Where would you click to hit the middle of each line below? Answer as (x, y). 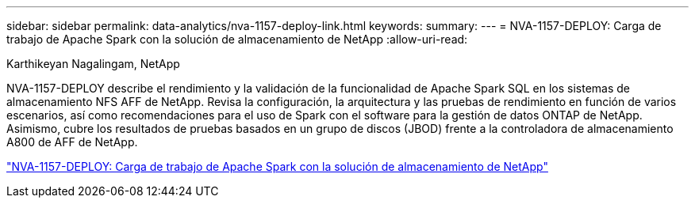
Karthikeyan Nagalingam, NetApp (93, 64)
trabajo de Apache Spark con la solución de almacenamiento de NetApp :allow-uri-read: (237, 39)
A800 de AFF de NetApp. (72, 142)
